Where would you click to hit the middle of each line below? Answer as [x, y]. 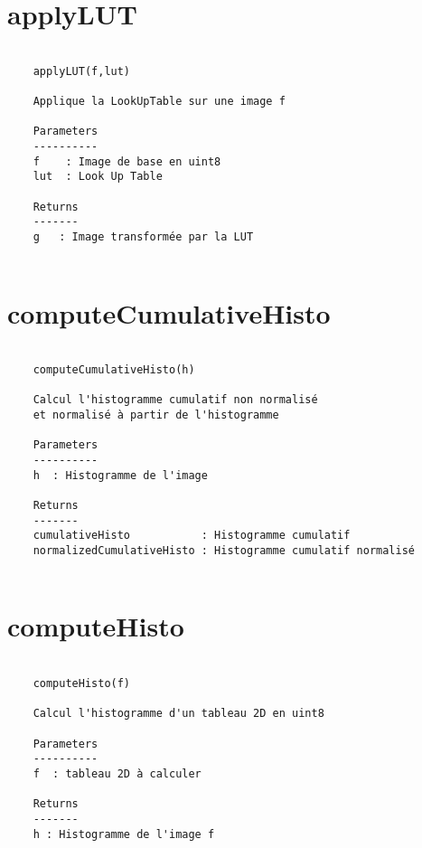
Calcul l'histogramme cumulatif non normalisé [175, 400]
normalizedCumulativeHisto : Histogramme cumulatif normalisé [224, 550]
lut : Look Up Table [98, 177]
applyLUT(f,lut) [82, 71]
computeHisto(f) [82, 684]
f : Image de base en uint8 [127, 161]
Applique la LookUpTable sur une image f [159, 102]
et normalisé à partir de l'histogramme [156, 415]
